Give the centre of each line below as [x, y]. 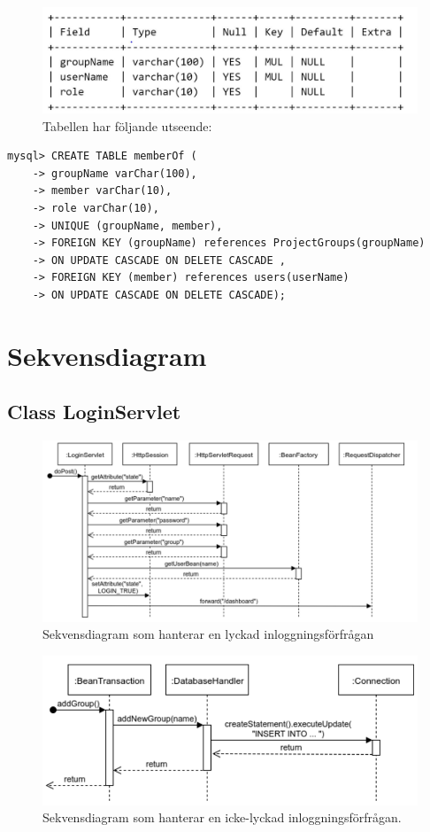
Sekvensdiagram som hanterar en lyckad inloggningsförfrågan [208, 634]
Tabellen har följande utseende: [127, 125]
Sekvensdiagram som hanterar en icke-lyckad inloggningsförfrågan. [222, 817]
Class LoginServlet [94, 412]
